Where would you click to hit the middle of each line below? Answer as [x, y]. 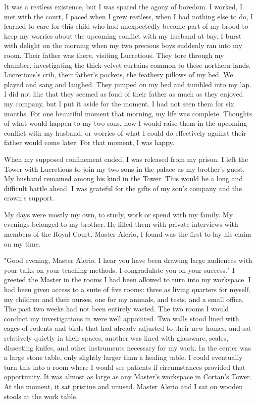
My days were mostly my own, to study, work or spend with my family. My [119, 214]
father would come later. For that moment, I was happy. [89, 142]
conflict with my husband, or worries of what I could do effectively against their [125, 132]
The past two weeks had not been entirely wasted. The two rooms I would [117, 309]
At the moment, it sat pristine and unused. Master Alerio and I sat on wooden [123, 386]
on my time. [22, 243]
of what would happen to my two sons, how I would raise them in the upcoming [126, 123]
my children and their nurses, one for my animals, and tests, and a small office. [124, 299]
